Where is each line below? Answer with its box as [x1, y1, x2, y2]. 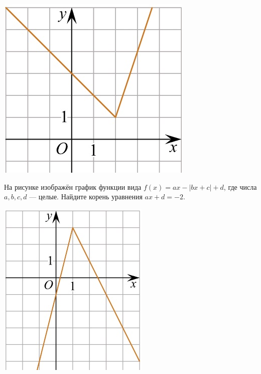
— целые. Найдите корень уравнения [29, 191, 143, 202]
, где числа [223, 181, 257, 192]
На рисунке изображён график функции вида [4, 181, 142, 192]
